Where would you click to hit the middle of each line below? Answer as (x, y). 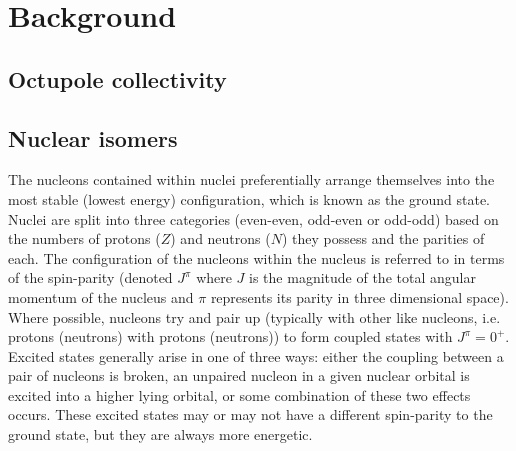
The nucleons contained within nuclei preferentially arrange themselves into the (251, 179)
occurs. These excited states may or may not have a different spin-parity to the (250, 414)
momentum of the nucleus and (101, 296)
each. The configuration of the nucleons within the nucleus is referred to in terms (256, 257)
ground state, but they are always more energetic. (160, 434)
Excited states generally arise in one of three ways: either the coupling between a (256, 355)
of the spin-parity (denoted (90, 277)
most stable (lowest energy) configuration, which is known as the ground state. (249, 198)
